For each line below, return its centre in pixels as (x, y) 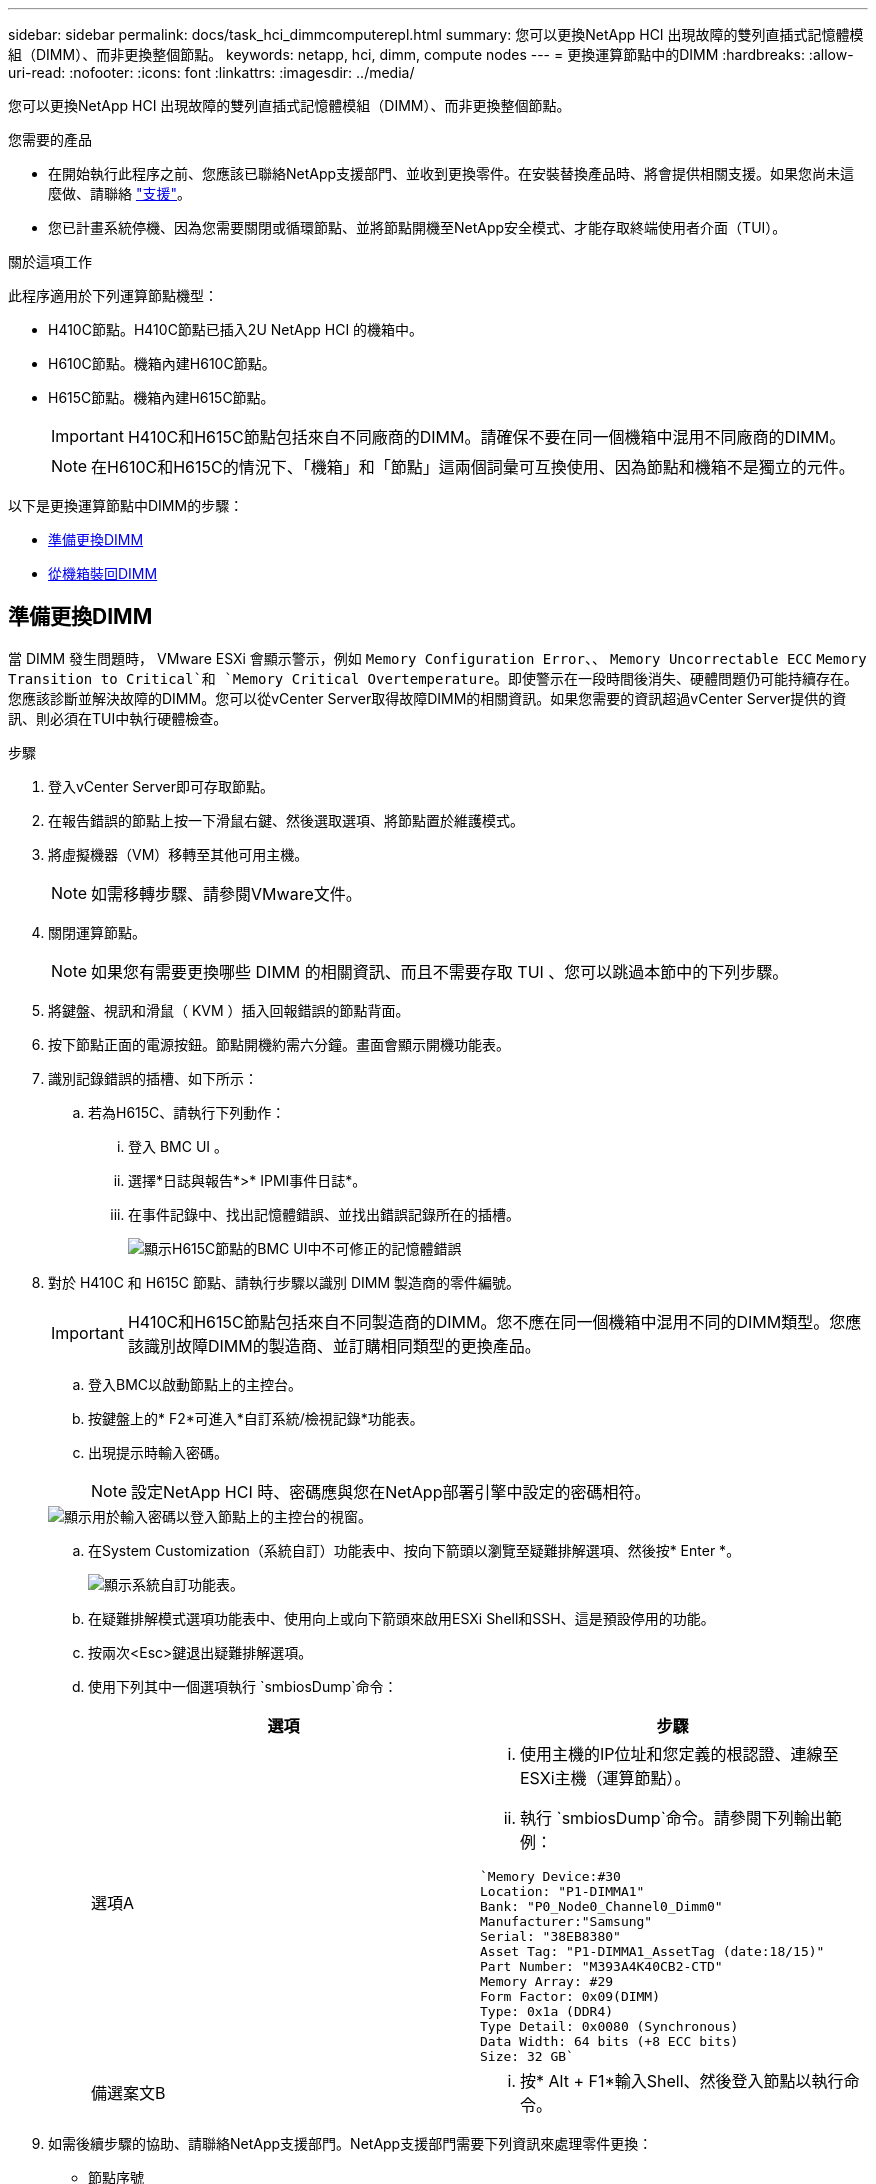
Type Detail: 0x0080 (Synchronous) (609, 2026)
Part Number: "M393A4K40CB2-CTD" (601, 1966)
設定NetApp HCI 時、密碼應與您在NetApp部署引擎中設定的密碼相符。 (391, 1491)
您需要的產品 (50, 139)
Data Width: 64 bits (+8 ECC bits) (609, 2041)
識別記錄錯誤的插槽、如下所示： (153, 1078)
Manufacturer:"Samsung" (566, 1921)
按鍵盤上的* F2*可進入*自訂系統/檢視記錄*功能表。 (256, 1418)
